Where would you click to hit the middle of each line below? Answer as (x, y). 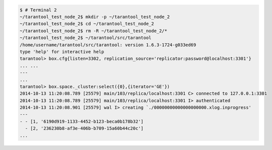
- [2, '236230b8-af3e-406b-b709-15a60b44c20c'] (84, 129)
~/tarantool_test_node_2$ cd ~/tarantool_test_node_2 (87, 24)
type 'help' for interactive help (62, 52)
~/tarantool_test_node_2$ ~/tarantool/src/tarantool (86, 38)
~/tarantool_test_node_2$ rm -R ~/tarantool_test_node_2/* (93, 31)
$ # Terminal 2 (38, 10)
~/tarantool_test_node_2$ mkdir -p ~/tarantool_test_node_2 (95, 17)
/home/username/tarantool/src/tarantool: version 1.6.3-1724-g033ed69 (108, 45)
